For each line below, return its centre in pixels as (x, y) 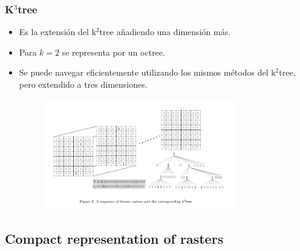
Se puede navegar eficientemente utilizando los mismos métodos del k (147, 72)
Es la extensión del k (57, 32)
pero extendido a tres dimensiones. (83, 84)
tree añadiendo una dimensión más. (165, 32)
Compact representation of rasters (114, 238)
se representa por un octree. (113, 52)
